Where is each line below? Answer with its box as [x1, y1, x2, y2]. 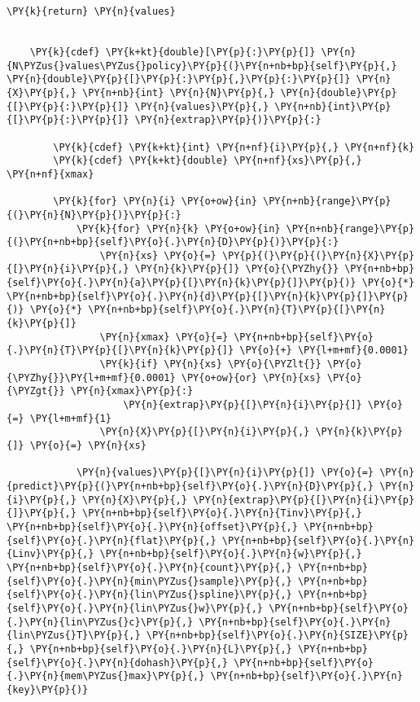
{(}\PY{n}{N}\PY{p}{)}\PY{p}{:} [7, 208, 182, 221]
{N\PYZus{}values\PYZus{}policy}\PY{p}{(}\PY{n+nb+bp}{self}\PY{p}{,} [7, 59, 397, 72]
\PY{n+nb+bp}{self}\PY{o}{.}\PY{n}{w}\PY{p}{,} [99, 548, 362, 560]
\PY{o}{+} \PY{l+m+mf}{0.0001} [239, 344, 409, 357]
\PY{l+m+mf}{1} [29, 412, 112, 424]
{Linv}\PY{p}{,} [7, 548, 94, 560]
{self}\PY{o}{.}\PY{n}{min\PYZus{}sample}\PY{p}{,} [7, 575, 292, 587]
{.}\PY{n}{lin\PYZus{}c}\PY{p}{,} [7, 616, 194, 628]
